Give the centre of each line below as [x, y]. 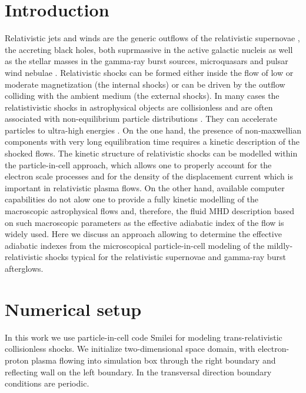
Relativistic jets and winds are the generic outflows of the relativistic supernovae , [152, 38]
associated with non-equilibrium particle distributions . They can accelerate [141, 119]
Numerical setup [73, 309]
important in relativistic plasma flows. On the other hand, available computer [145, 187]
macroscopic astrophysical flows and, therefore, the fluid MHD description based [150, 211]
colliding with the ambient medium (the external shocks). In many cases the [142, 96]
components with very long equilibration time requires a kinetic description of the [152, 141]
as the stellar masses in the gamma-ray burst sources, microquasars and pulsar [147, 61]
